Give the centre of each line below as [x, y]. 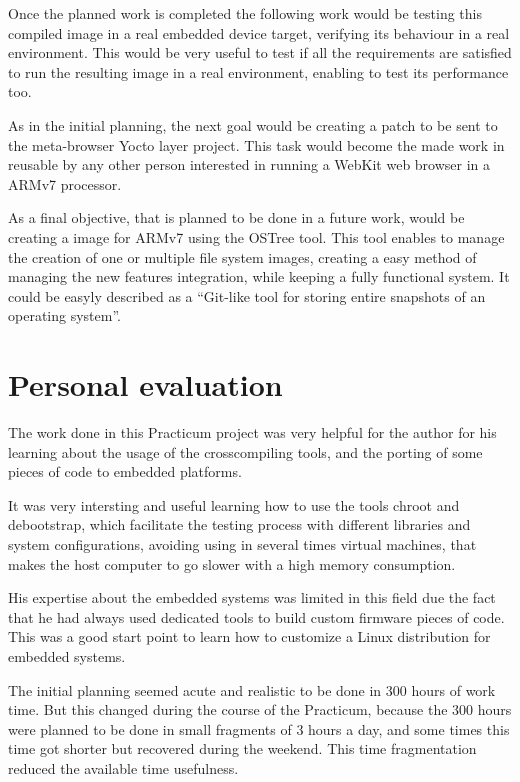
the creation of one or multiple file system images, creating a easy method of [242, 256]
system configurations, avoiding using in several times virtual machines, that [242, 544]
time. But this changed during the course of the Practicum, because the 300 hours [260, 709]
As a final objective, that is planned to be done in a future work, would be [236, 217]
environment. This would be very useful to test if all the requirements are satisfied [260, 52]
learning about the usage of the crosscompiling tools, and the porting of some [245, 451]
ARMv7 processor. [65, 183]
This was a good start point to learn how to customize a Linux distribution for [249, 636]
